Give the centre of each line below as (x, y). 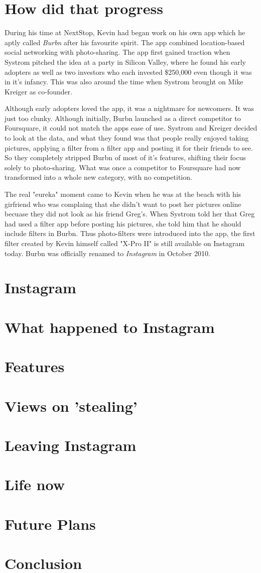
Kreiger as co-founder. (39, 91)
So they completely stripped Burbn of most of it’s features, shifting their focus (125, 157)
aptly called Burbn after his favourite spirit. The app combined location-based (125, 42)
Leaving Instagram (71, 445)
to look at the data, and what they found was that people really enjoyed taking (127, 138)
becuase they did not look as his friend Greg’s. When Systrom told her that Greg (130, 214)
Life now (35, 484)
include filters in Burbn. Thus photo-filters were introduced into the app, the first (130, 233)
